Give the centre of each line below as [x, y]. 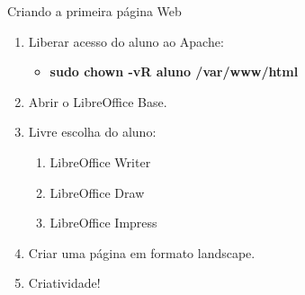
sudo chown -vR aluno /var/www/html [174, 72]
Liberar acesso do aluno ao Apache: [126, 41]
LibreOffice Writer [100, 161]
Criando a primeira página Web [94, 11]
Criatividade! [64, 283]
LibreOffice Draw [97, 192]
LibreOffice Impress [103, 223]
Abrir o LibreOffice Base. [98, 101]
